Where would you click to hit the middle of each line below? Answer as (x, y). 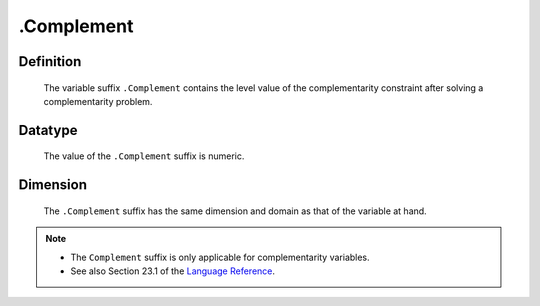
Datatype (48, 130)
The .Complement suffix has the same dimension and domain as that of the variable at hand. (235, 211)
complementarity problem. (98, 101)
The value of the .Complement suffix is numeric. (144, 156)
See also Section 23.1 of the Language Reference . (172, 271)
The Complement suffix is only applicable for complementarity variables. (220, 257)
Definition (50, 61)
